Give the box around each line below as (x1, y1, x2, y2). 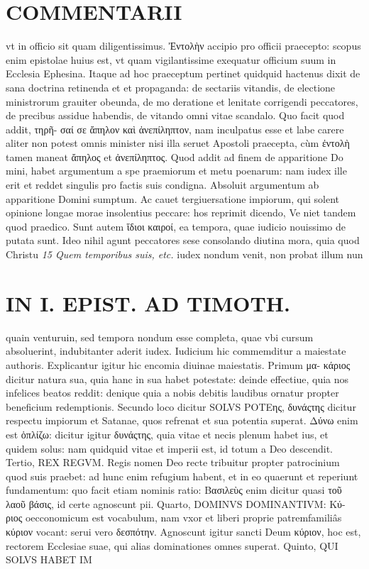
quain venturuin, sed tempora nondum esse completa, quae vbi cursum (6, 329, 314, 344)
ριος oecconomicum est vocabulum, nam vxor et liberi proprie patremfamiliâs (6, 510, 342, 525)
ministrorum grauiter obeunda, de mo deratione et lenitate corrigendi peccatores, (6, 94, 358, 109)
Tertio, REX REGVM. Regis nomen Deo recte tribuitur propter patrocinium (6, 455, 340, 470)
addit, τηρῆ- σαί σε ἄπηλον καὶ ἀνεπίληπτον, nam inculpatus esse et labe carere (6, 121, 344, 136)
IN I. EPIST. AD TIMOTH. (6, 288, 290, 317)
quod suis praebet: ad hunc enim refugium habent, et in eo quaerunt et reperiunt (6, 468, 358, 483)
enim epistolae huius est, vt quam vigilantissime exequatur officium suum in (6, 52, 336, 67)
